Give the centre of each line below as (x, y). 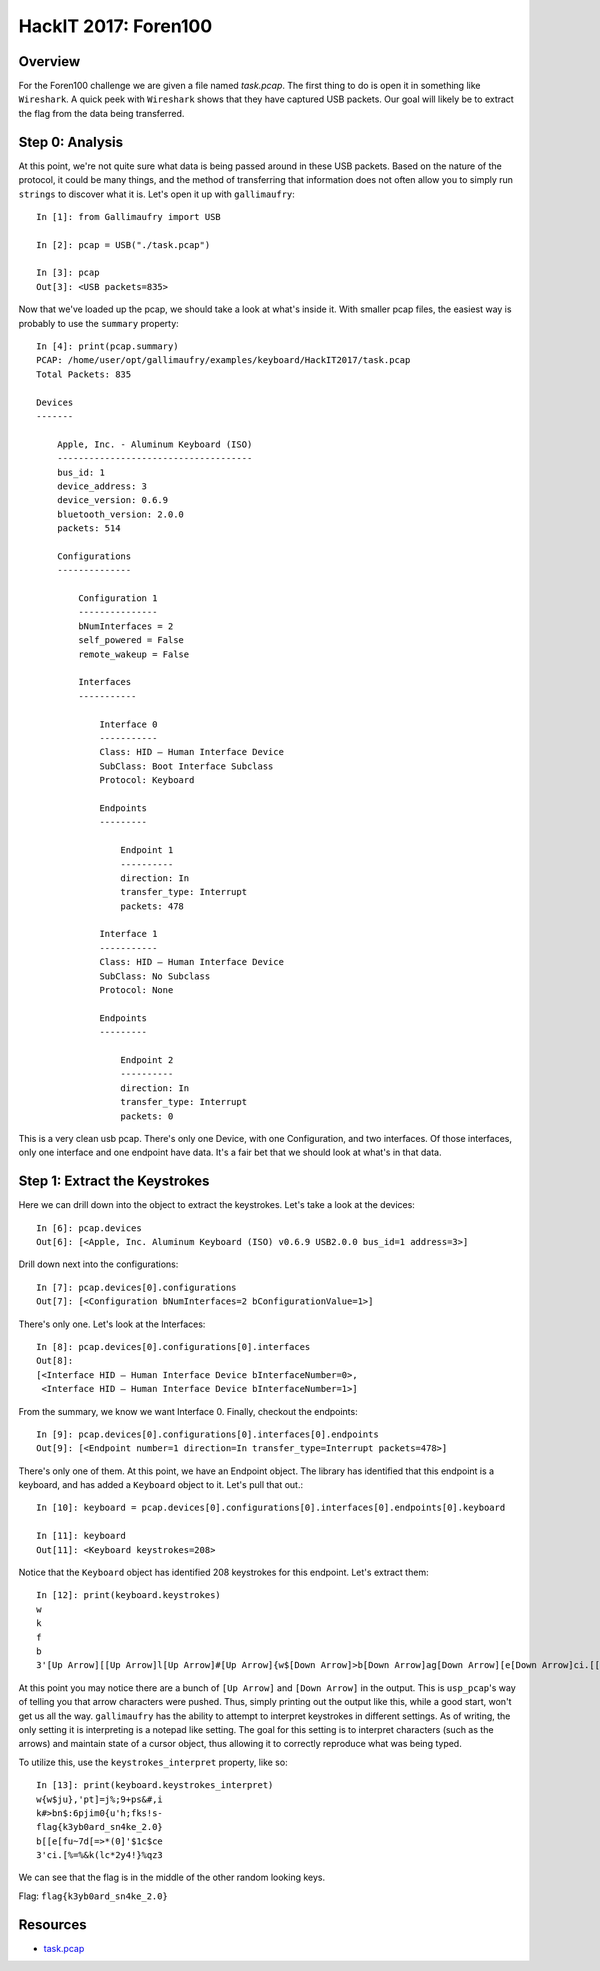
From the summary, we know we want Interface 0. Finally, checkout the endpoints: (188, 1411)
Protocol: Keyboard (147, 780)
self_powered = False (131, 640)
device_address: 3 (102, 486)
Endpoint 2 (147, 1059)
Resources (52, 1924)
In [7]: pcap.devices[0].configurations (136, 1287)
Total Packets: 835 (84, 374)
